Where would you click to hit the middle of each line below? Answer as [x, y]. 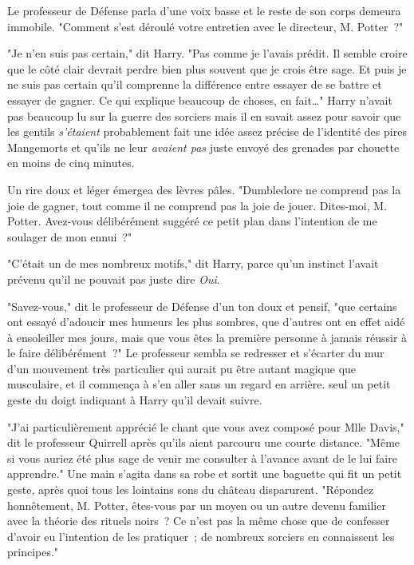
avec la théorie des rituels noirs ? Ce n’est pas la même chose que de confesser [199, 521]
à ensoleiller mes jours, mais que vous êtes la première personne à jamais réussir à [207, 337]
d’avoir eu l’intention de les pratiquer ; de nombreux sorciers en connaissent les [201, 536]
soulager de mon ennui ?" [70, 236]
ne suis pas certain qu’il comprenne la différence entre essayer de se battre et [195, 84]
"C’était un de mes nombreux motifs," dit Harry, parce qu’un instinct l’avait [193, 263]
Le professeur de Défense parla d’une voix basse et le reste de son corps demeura [204, 10]
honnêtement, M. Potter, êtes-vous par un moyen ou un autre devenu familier [197, 505]
